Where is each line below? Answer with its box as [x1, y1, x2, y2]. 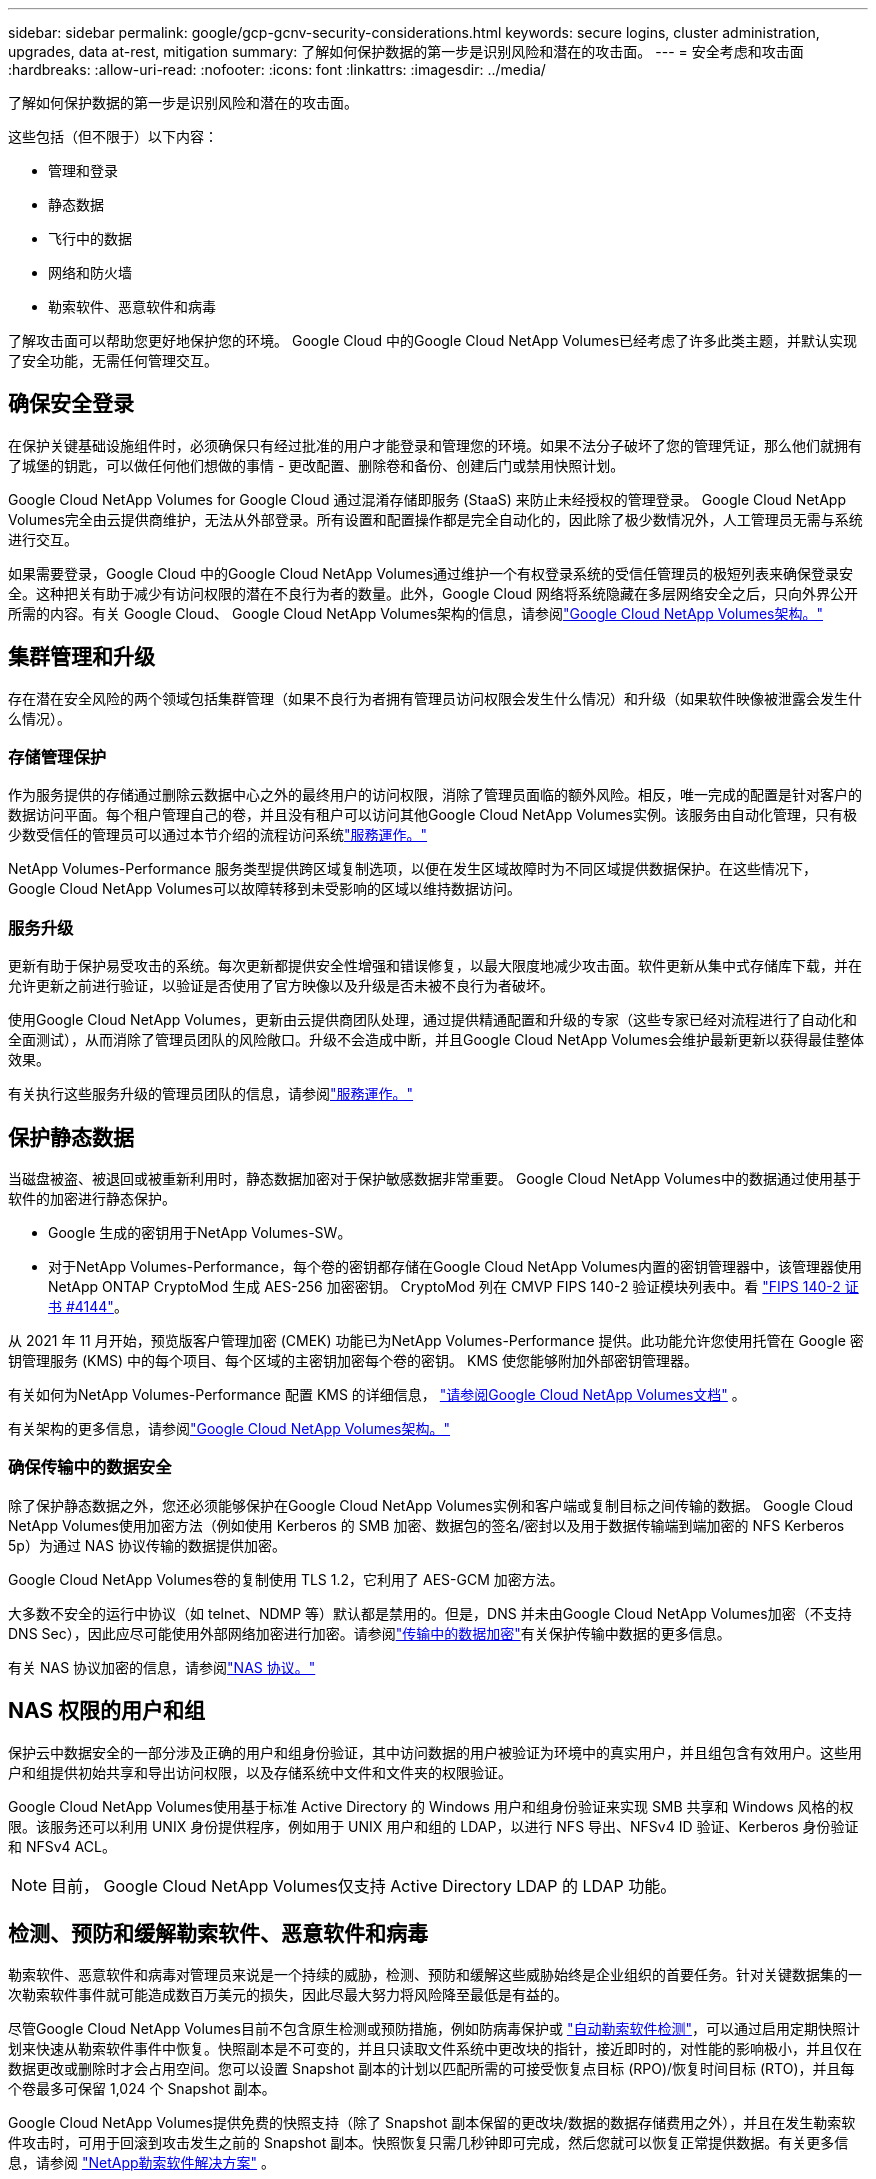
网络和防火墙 [48, 264, 132, 281]
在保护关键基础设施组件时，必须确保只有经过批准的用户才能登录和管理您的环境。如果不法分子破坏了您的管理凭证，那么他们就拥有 [8, 436, 862, 454]
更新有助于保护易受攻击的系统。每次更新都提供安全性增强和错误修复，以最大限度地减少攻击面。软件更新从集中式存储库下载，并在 [8, 957, 862, 975]
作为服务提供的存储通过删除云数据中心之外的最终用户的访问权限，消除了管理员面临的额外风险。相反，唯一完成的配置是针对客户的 [8, 786, 862, 804]
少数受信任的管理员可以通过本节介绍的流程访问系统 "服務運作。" [8, 826, 428, 844]
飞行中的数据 [48, 230, 132, 247]
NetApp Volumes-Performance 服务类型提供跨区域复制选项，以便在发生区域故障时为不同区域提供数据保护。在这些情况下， [8, 860, 817, 878]
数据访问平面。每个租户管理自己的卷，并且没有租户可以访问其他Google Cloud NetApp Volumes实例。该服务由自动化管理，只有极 [8, 806, 857, 824]
